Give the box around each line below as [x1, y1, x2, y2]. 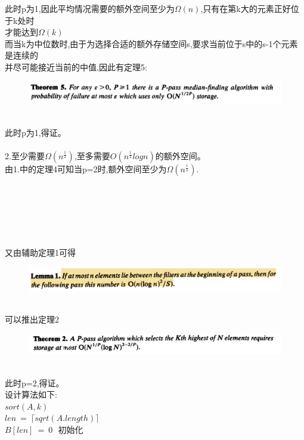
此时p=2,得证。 [5, 376, 64, 389]
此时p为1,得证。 [5, 126, 66, 138]
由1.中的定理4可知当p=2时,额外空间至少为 [5, 163, 167, 175]
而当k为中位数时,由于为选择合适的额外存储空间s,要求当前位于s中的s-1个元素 [5, 37, 298, 49]
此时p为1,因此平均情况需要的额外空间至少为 [5, 2, 175, 14]
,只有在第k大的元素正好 [200, 2, 291, 14]
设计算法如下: [5, 388, 57, 401]
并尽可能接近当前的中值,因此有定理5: [5, 60, 147, 73]
